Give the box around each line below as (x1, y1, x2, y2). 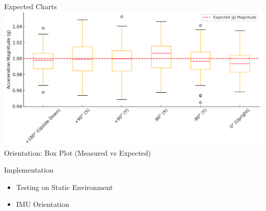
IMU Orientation (16, 199, 70, 209)
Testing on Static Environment (16, 181, 113, 192)
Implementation (4, 164, 54, 175)
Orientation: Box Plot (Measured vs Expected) (4, 147, 151, 158)
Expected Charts (4, 1, 57, 11)
